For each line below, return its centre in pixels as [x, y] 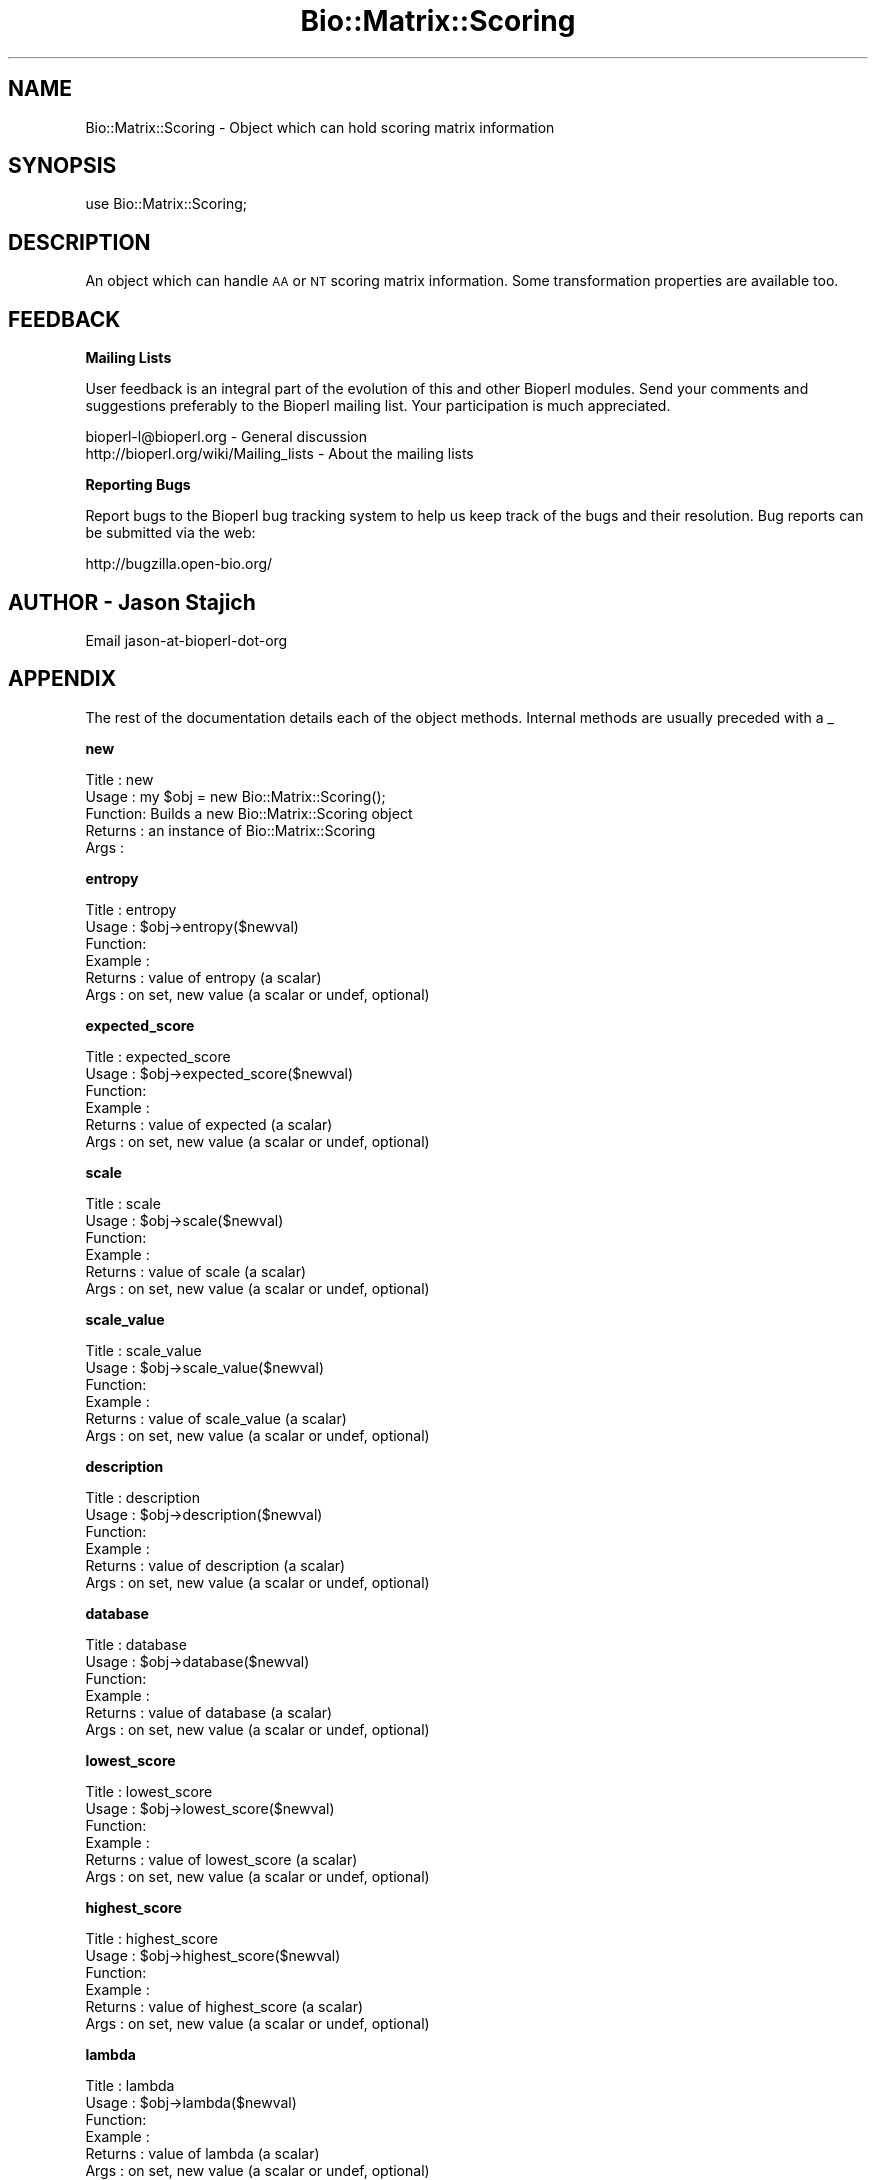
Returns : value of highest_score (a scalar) [224, 2006]
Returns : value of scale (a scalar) [196, 1271]
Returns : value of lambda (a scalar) [202, 2153]
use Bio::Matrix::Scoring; [166, 204]
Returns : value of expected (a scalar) [209, 1124]
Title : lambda [130, 2085]
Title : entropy [131, 909]
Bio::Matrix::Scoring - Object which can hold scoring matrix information [320, 127]
